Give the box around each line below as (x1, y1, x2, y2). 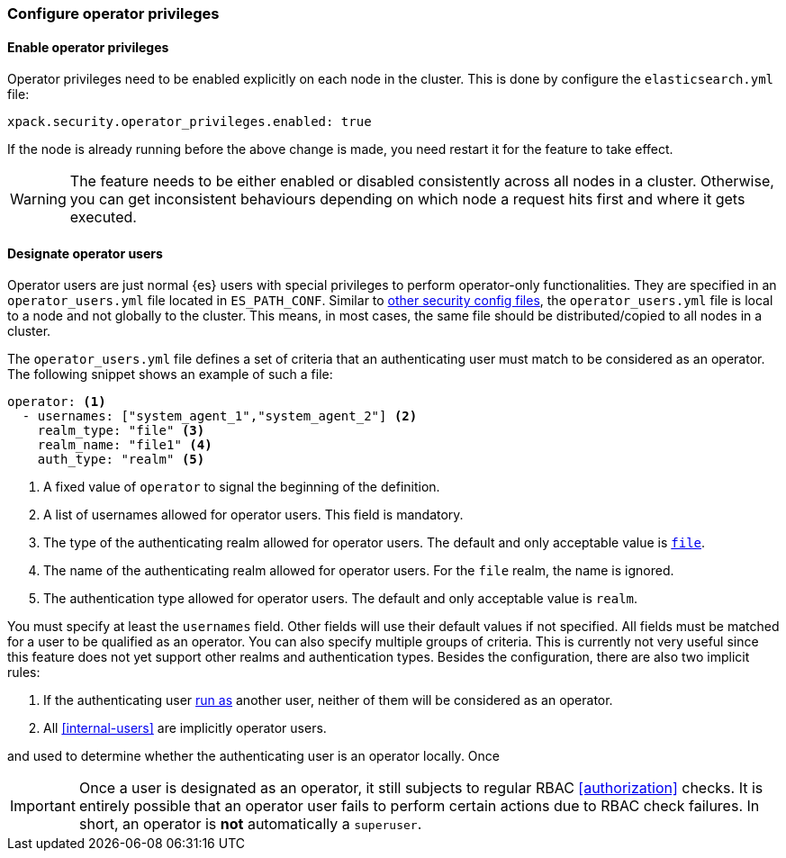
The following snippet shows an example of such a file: (7, 366, 333, 383)
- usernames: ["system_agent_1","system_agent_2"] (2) (22, 409, 418, 424)
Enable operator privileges (7, 39, 169, 55)
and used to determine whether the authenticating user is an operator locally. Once (7, 748, 500, 764)
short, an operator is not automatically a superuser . (78, 815, 422, 834)
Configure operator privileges (7, 5, 220, 23)
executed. (69, 208, 137, 227)
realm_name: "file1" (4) (37, 438, 212, 453)
